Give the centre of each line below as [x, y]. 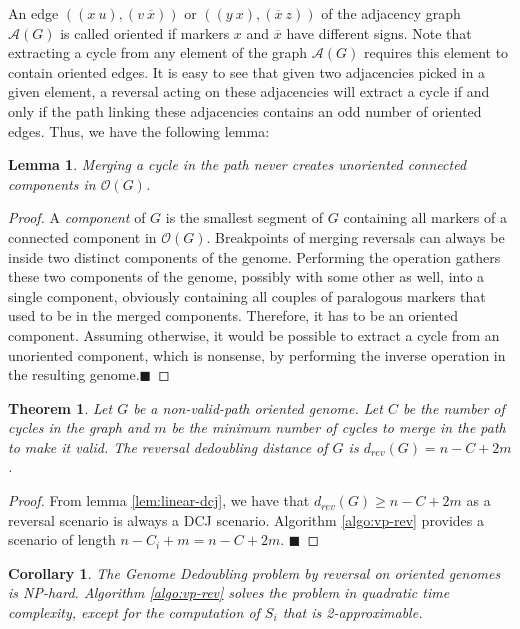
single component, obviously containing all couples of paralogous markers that [247, 295]
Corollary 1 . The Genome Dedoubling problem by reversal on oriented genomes [254, 572]
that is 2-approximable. [352, 612]
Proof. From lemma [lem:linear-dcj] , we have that [159, 500]
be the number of [453, 407]
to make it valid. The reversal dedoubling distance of [168, 446]
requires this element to [436, 52]
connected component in [82, 236]
